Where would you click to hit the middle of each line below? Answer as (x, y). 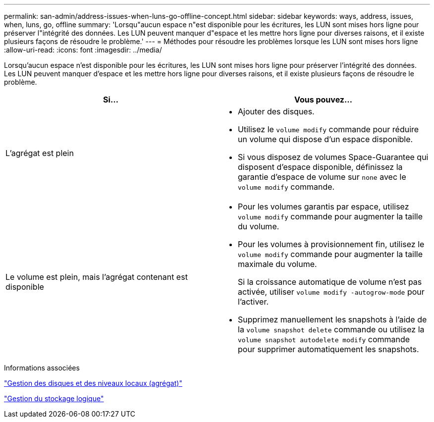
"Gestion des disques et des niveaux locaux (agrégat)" (93, 383)
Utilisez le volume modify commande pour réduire (328, 129)
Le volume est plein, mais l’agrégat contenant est (97, 277)
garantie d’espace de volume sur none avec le (322, 177)
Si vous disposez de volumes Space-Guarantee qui (333, 157)
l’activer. (253, 302)
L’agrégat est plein (40, 153)
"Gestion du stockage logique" (54, 398)
